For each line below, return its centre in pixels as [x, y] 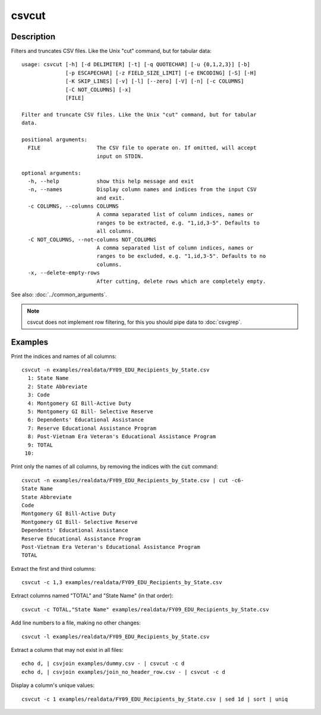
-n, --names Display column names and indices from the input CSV [142, 190]
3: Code [39, 395]
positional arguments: [55, 139]
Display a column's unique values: [53, 685]
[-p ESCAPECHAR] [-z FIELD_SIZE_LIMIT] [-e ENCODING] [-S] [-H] [161, 73]
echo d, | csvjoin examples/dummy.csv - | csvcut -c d [103, 664]
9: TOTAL [40, 445]
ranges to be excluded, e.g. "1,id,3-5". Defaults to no [181, 256]
